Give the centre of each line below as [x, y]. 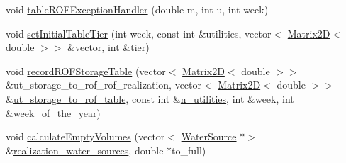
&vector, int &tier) [108, 47]
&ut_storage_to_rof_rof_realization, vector [104, 85]
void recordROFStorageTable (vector [86, 71]
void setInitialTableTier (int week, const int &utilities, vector [139, 33]
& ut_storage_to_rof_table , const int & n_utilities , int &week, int [150, 98]
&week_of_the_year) [53, 112]
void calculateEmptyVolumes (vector [85, 136]
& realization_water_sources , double [85, 150]
